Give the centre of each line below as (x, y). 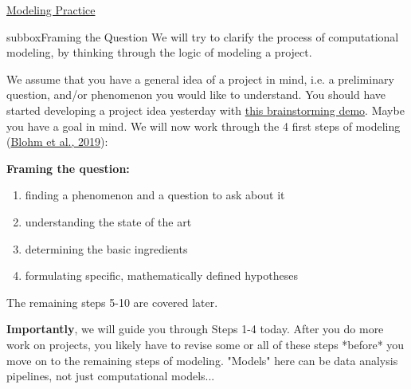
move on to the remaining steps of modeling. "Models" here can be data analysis (202, 360)
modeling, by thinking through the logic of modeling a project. (159, 52)
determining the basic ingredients (106, 248)
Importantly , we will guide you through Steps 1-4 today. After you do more (195, 329)
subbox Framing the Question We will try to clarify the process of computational (203, 36)
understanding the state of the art (108, 221)
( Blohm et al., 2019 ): (57, 141)
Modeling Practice (51, 10)
